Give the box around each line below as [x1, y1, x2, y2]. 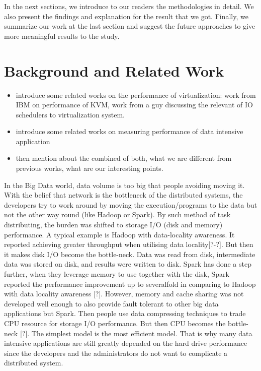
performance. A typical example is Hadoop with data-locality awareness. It [4, 229, 235, 239]
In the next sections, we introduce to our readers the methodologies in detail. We [4, 1, 254, 11]
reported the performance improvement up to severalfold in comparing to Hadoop [4, 278, 256, 289]
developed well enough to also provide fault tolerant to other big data [4, 298, 219, 308]
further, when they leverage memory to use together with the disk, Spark [4, 269, 229, 279]
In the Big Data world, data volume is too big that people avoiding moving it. [4, 179, 245, 190]
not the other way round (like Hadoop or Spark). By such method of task [4, 209, 231, 220]
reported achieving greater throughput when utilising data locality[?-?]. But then [4, 239, 253, 250]
